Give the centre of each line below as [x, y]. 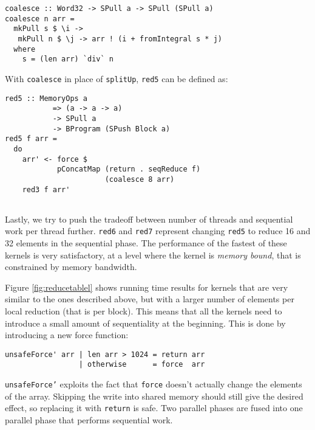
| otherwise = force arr [142, 365]
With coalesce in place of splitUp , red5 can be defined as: [117, 78]
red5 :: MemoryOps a [46, 98]
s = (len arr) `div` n [68, 59]
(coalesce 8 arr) [140, 179]
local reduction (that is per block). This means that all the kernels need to [144, 311]
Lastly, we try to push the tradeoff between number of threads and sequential [149, 219]
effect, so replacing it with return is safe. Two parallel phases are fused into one [154, 408]
